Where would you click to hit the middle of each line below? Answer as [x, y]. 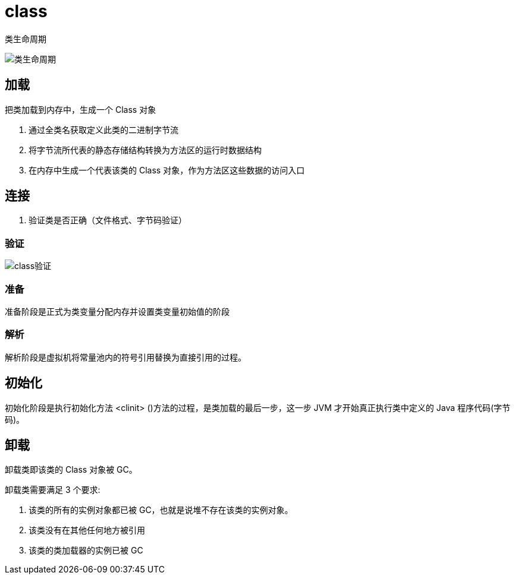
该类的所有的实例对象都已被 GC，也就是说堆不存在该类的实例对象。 [161, 510]
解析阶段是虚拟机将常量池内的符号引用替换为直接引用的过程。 [125, 357]
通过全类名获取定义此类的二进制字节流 [103, 129]
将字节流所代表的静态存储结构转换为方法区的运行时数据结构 [145, 150]
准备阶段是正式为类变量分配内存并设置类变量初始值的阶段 [117, 311]
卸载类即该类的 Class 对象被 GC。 [71, 470]
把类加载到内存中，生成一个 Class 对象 [81, 109]
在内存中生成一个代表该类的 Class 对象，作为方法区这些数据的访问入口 [167, 170]
